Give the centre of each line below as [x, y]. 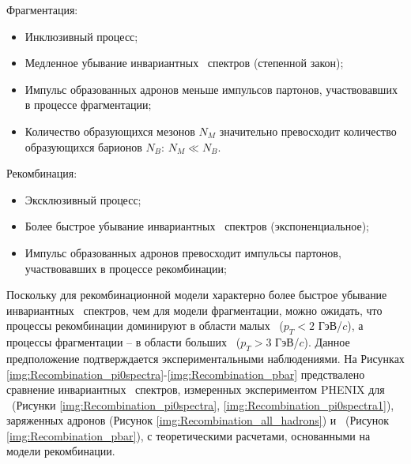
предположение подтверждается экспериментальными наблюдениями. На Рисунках [205, 358]
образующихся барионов [83, 146]
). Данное [327, 342]
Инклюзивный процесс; [81, 36]
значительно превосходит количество [308, 131]
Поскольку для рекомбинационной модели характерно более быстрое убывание [197, 295]
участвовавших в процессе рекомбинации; [126, 268]
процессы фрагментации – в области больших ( [124, 342]
